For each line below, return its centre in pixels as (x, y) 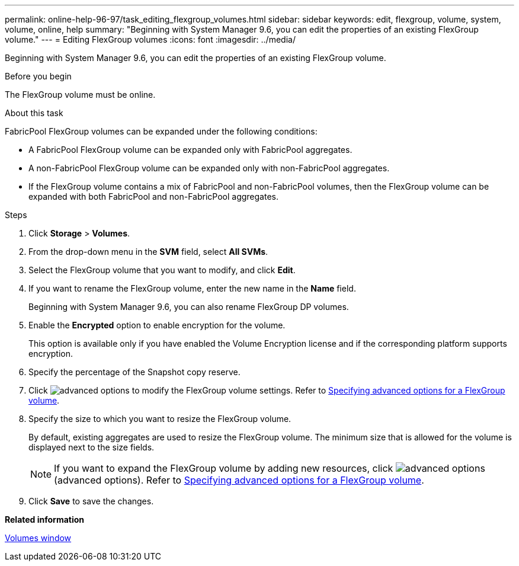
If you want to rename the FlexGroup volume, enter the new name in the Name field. (192, 288)
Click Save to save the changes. (91, 501)
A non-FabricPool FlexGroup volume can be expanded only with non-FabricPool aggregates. (209, 168)
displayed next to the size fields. (92, 447)
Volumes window (38, 538)
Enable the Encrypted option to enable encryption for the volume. (157, 325)
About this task (34, 113)
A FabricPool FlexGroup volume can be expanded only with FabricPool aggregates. (190, 150)
